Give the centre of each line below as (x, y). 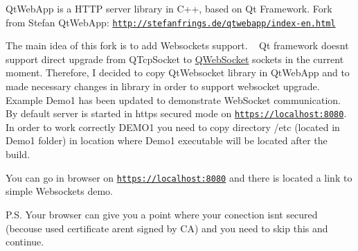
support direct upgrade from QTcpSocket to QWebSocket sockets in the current (175, 59)
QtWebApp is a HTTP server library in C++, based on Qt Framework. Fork (169, 8)
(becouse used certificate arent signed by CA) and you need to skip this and (167, 228)
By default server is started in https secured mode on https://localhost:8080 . (176, 113)
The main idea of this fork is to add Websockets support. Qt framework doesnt (177, 45)
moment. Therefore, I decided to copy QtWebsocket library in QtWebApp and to (178, 72)
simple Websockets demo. (59, 191)
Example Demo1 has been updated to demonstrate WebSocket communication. (173, 99)
